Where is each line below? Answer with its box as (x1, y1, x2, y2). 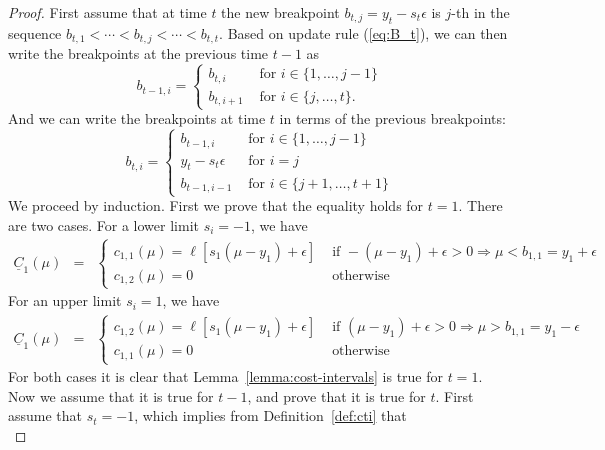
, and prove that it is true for (247, 385, 426, 406)
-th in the (451, 2, 510, 22)
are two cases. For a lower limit (8, 214, 199, 235)
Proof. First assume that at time (8, 2, 207, 22)
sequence (8, 22, 62, 43)
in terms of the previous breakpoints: (279, 108, 506, 129)
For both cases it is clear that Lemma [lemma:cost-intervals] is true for (8, 366, 444, 387)
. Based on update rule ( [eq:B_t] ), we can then (219, 22, 508, 43)
